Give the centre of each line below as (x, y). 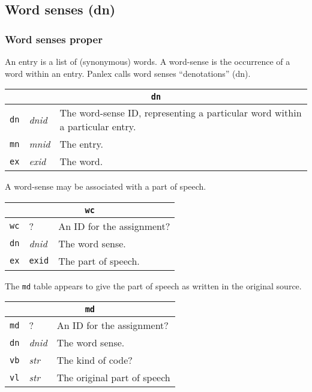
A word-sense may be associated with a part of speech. (106, 186)
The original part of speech (113, 378)
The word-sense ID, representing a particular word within (181, 113)
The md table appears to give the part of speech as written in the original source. (153, 285)
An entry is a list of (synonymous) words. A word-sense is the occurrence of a (148, 61)
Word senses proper (54, 39)
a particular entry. (98, 127)
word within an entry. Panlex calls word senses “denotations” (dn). (128, 73)
